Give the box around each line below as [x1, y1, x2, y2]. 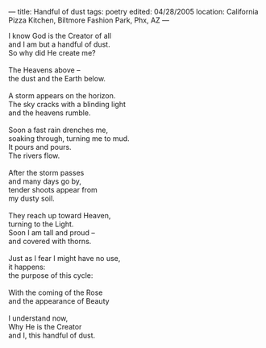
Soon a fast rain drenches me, [8, 125, 109, 135]
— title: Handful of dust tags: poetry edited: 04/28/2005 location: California [8, 7, 259, 16]
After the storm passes [8, 168, 85, 177]
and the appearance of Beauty [8, 296, 110, 305]
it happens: [8, 262, 46, 271]
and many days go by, [8, 176, 82, 186]
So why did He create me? [8, 48, 96, 57]
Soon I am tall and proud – [8, 228, 95, 237]
